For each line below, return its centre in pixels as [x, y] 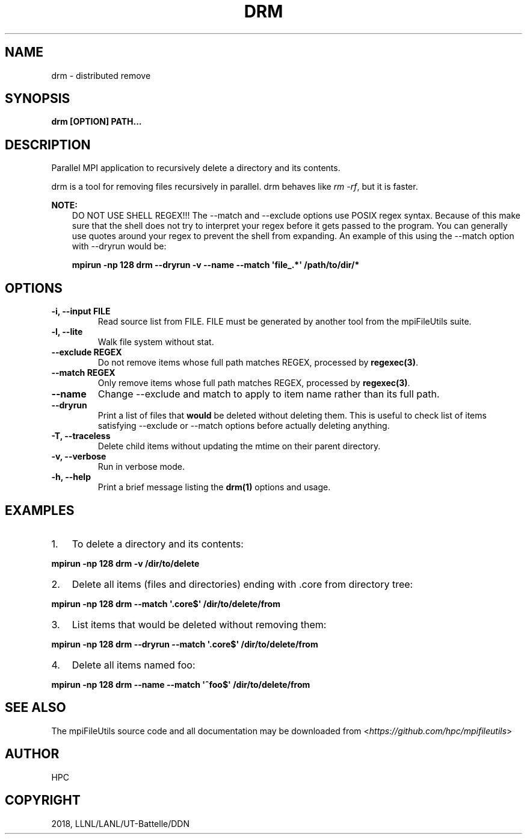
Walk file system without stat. [156, 342]
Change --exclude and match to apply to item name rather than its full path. [269, 394]
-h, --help [71, 477]
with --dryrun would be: [119, 246]
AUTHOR [32, 754]
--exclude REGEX [87, 352]
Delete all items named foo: [134, 665]
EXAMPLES [40, 510]
